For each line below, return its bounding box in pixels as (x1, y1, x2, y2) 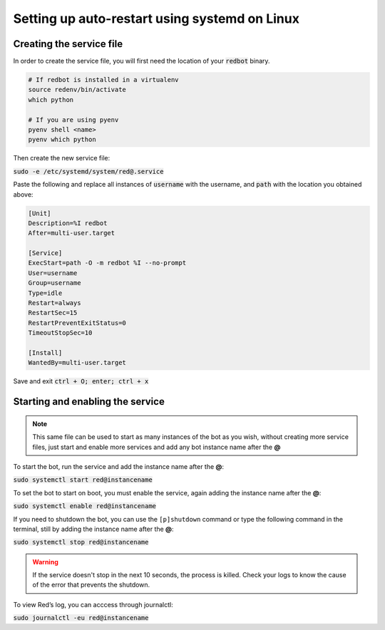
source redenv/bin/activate (28, 86, 126, 94)
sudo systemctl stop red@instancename (13, 538, 149, 547)
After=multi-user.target (28, 229, 115, 237)
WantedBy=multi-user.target (28, 358, 126, 367)
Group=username (28, 279, 81, 287)
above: (13, 190, 34, 199)
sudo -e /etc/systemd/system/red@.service (13, 167, 164, 175)
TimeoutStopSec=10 (28, 329, 93, 337)
